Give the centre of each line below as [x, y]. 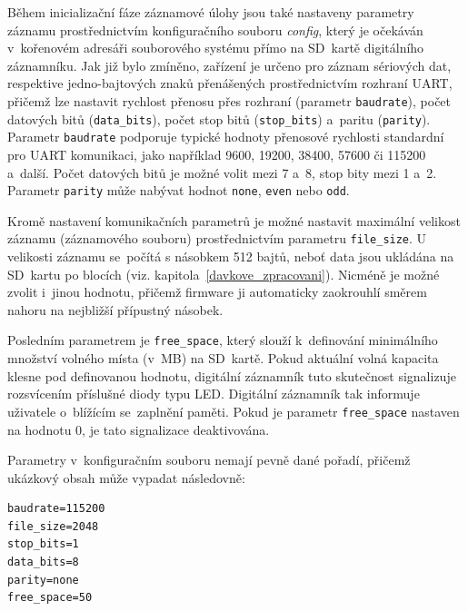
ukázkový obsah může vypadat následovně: [126, 477]
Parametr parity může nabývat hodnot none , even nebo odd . [179, 190]
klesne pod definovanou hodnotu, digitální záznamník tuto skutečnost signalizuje [232, 375]
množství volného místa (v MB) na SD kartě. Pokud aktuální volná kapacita [223, 358]
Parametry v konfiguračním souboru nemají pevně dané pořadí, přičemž [209, 460]
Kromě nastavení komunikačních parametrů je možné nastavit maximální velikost [234, 220]
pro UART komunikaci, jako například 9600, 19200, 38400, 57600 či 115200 [217, 154]
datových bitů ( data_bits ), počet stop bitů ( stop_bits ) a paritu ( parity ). [219, 118]
